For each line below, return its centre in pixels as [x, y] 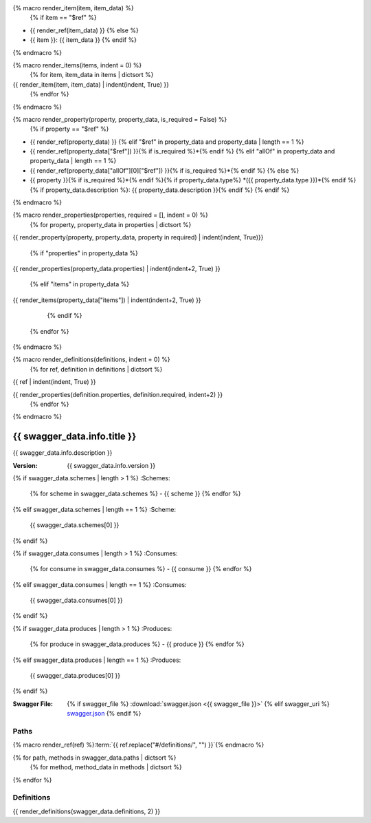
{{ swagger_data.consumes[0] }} [76, 600]
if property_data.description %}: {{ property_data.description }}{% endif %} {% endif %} [165, 190]
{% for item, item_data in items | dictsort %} [92, 75]
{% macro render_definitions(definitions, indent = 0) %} [91, 360]
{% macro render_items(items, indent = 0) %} [77, 65]
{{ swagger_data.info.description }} [63, 453]
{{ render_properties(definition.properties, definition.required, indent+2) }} [118, 394]
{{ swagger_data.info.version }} [111, 465]
